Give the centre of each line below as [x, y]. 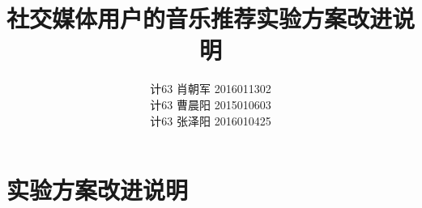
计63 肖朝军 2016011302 [211, 89]
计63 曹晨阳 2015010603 [211, 104]
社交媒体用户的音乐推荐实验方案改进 [200, 18]
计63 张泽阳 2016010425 [211, 120]
